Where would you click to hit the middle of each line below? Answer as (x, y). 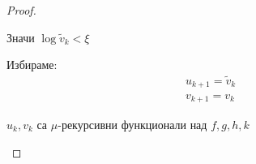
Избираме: (32, 65)
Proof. (21, 10)
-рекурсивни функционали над (132, 124)
